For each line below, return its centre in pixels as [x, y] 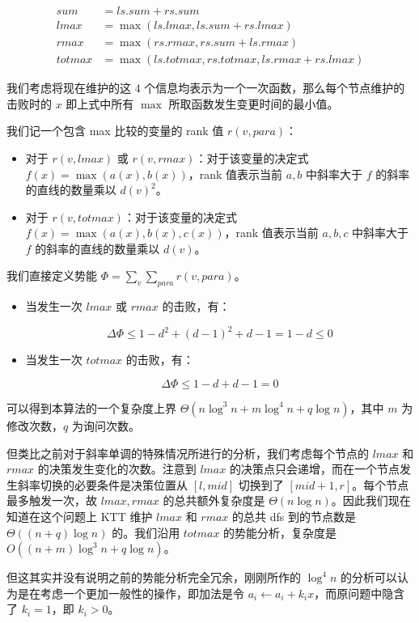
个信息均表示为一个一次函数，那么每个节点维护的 [275, 88]
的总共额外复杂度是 [214, 500]
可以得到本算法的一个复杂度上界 [91, 407]
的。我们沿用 [146, 532]
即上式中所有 [100, 103]
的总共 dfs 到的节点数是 [294, 516]
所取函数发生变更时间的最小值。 [254, 103]
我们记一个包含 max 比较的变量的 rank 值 [115, 131]
